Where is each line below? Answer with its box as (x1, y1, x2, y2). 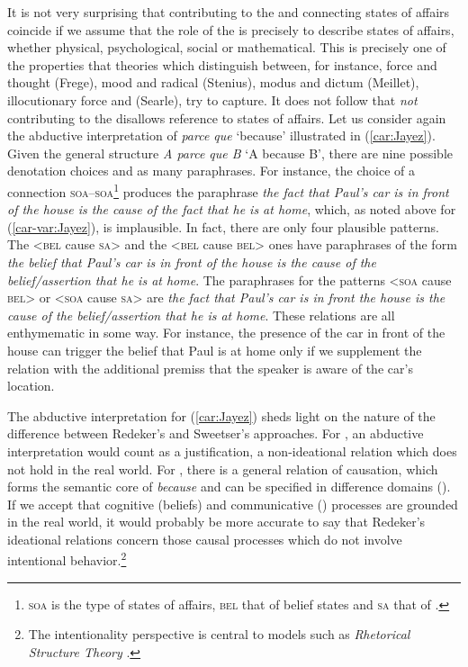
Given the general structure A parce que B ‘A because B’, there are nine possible (7, 143, 453, 162)
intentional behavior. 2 (7, 548, 127, 570)
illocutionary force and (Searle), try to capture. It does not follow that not (7, 90, 418, 109)
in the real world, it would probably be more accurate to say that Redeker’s (7, 512, 426, 531)
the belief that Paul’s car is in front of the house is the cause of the (7, 252, 376, 271)
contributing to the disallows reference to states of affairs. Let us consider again (7, 108, 446, 127)
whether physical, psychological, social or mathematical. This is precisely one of (7, 38, 446, 57)
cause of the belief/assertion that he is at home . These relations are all (7, 305, 395, 324)
